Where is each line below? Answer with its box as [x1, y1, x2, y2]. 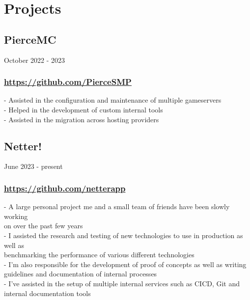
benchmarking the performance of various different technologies [4, 249, 194, 260]
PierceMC [4, 31, 56, 47]
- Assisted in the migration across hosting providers [4, 114, 159, 124]
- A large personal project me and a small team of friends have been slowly [4, 201, 230, 212]
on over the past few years [4, 220, 83, 231]
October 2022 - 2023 [4, 55, 65, 65]
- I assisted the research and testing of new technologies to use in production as [4, 230, 243, 240]
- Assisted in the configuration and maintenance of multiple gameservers [4, 95, 222, 105]
